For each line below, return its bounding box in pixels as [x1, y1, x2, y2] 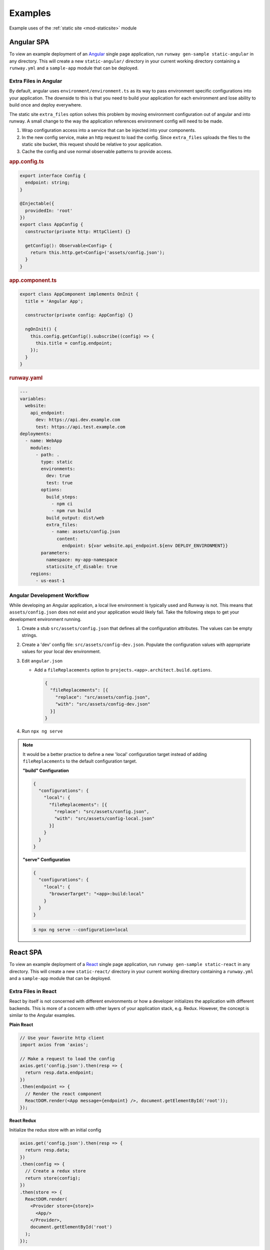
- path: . [35, 452, 60, 457]
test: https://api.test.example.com [35, 424, 125, 429]
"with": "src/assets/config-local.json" [54, 815, 155, 821]
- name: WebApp [25, 438, 62, 443]
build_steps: [45, 494, 78, 499]
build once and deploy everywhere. [9, 102, 82, 108]
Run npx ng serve [21, 728, 63, 734]
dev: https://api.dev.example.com [35, 417, 120, 422]
